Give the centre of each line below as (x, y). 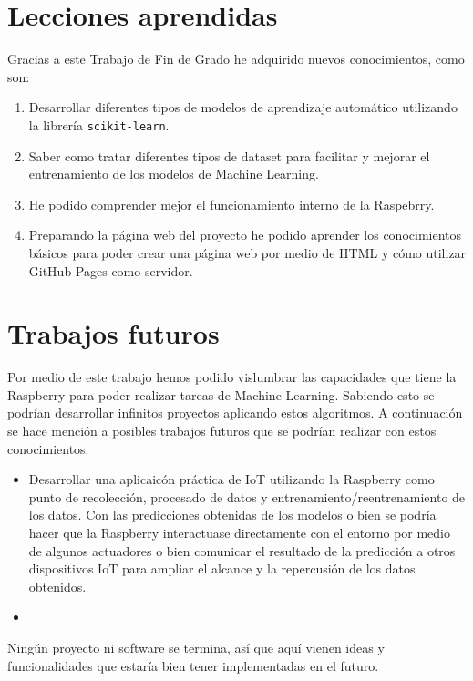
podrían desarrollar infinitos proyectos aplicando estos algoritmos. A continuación (235, 413)
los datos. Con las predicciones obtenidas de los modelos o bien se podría (232, 515)
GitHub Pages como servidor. (111, 270)
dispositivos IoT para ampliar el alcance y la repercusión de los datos (222, 568)
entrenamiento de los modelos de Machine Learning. (174, 174)
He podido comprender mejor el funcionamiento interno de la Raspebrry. (231, 204)
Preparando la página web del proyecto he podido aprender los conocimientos (245, 235)
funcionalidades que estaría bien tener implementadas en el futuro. (193, 665)
